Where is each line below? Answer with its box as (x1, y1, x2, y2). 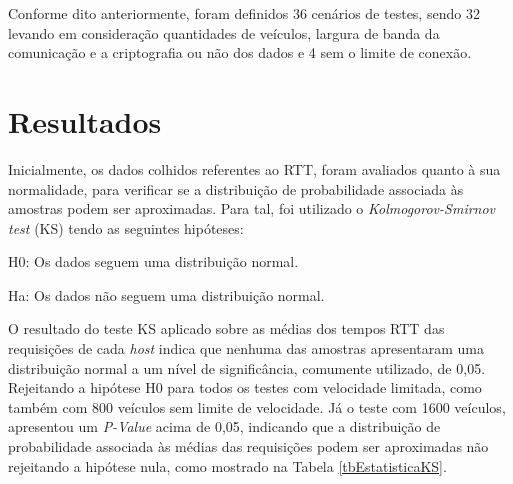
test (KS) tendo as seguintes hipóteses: (8, 217, 244, 238)
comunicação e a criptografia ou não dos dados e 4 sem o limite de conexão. (8, 42, 472, 63)
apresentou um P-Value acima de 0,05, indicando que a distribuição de (8, 416, 441, 437)
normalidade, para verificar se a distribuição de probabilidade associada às (8, 178, 464, 199)
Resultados (8, 100, 162, 141)
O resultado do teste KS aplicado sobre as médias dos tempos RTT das (8, 318, 445, 339)
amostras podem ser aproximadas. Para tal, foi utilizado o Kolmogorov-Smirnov (8, 198, 496, 219)
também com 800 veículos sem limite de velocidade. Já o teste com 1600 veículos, (8, 396, 506, 417)
